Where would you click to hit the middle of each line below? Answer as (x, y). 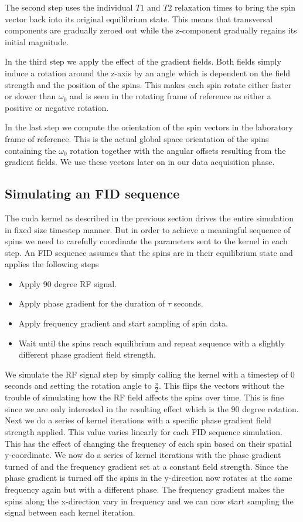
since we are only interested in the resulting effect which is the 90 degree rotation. (152, 408)
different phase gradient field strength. (87, 354)
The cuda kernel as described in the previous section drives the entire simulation (149, 218)
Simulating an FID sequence (92, 193)
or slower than (30, 96)
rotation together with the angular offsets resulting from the (178, 150)
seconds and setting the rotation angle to (78, 385)
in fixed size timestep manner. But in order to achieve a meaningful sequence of (148, 229)
